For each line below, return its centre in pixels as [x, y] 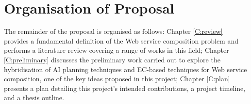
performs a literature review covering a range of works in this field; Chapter [117, 50]
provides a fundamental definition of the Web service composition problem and [121, 40]
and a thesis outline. [34, 97]
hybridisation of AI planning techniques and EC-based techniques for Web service [125, 69]
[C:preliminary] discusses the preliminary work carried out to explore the [112, 59]
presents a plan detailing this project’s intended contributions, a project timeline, [125, 88]
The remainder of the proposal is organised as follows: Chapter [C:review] [113, 31]
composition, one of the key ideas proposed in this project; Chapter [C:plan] [117, 79]
